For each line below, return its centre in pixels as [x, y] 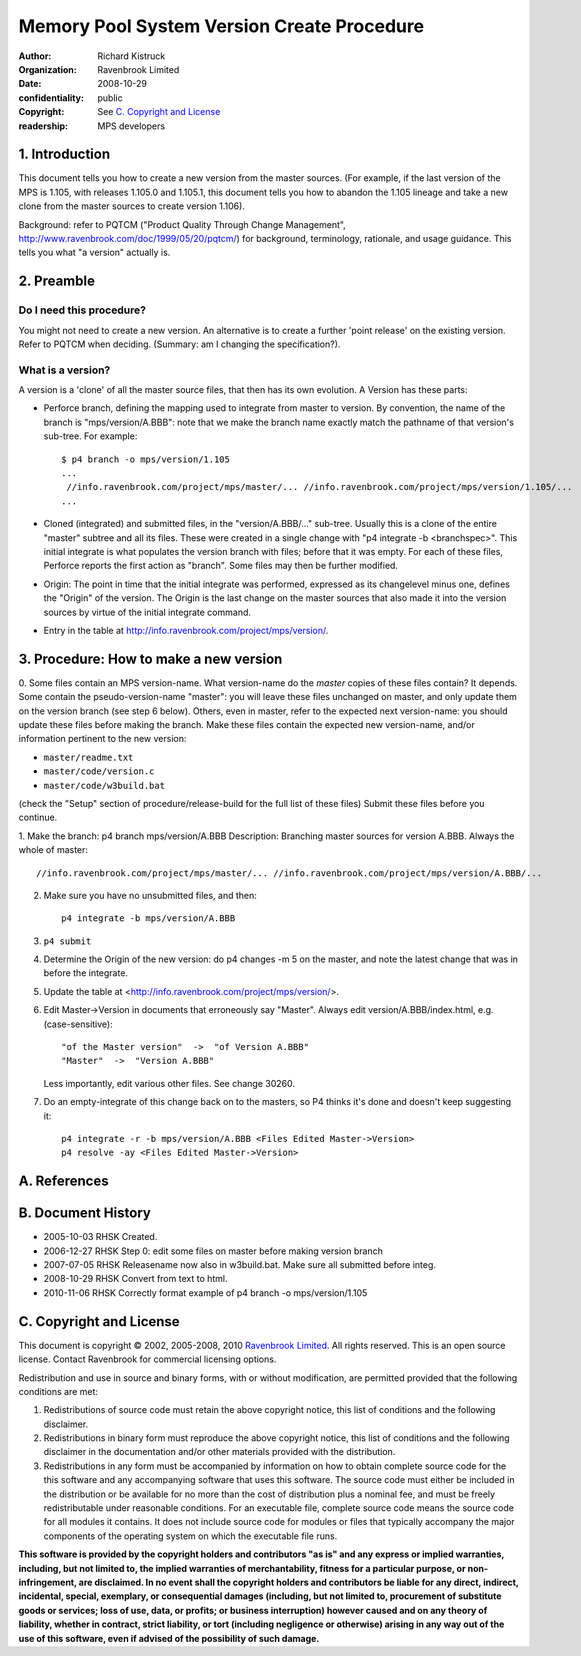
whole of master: [53, 850]
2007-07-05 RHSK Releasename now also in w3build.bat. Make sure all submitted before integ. [240, 1265]
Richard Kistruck [131, 56]
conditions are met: [58, 1391]
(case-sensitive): [78, 1024]
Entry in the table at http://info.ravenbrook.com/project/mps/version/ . [186, 630]
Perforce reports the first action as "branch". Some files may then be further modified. [221, 566]
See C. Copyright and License [159, 112]
